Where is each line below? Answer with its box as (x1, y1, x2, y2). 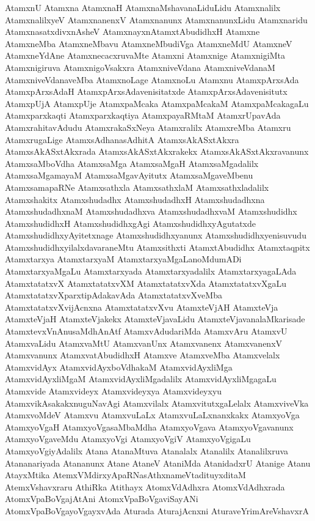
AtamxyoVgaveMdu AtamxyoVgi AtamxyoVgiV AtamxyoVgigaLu (5, 432, 251, 445)
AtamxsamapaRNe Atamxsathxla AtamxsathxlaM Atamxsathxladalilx (5, 180, 269, 193)
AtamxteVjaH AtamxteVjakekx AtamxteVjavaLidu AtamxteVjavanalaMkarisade (5, 312, 305, 325)
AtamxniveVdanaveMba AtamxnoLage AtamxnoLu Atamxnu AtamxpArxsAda (5, 73, 299, 86)
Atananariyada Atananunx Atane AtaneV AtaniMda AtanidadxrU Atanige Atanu (5, 456, 311, 469)
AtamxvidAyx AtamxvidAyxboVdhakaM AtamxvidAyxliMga (5, 360, 233, 373)
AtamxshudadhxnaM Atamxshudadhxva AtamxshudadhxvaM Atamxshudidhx (5, 205, 297, 218)
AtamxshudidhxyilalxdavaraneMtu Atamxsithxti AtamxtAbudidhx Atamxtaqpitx (5, 240, 310, 253)
